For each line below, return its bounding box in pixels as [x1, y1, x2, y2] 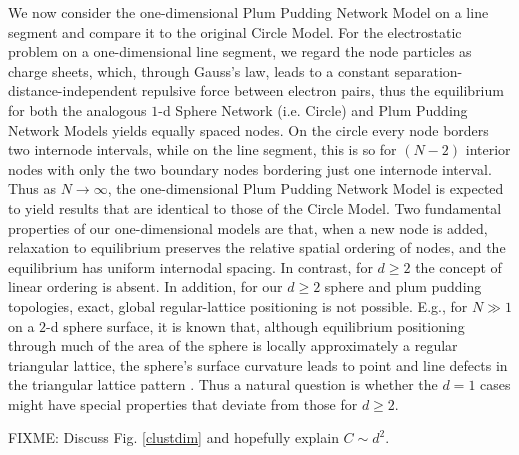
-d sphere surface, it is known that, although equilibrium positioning [46, 315, 465, 336]
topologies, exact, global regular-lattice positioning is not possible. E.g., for [8, 295, 468, 316]
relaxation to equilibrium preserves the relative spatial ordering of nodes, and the [8, 237, 506, 258]
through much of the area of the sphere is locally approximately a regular [8, 335, 458, 356]
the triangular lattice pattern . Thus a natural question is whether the [8, 374, 438, 395]
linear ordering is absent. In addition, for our [8, 276, 283, 297]
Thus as [8, 178, 56, 199]
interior [465, 139, 511, 160]
